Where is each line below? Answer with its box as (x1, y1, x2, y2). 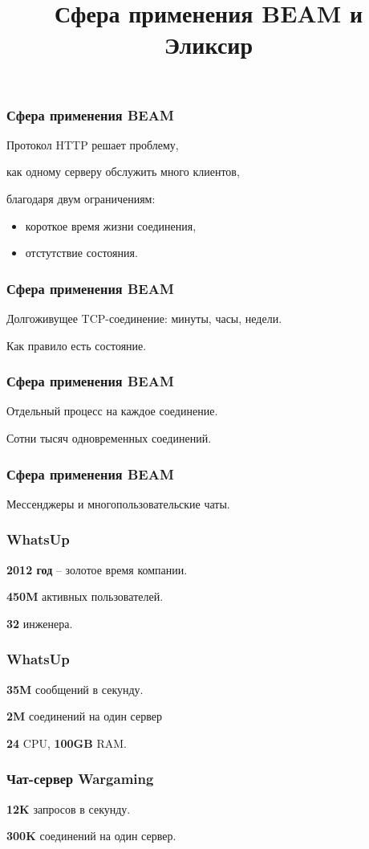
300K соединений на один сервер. (6, 827, 176, 844)
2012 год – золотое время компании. (6, 561, 188, 578)
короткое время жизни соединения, (25, 217, 197, 234)
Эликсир (164, 28, 253, 61)
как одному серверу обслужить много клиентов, (6, 163, 240, 180)
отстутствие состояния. (25, 244, 138, 261)
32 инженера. (6, 614, 73, 631)
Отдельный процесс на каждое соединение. (6, 402, 218, 419)
